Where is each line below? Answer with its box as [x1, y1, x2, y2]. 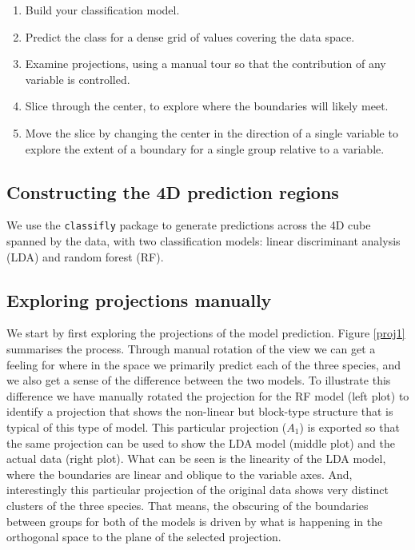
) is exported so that [299, 418, 400, 435]
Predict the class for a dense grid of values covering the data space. [25, 28, 355, 45]
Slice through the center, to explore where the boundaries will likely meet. [25, 98, 389, 114]
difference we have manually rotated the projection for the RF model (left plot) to [6, 387, 409, 404]
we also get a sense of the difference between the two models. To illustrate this [6, 372, 391, 389]
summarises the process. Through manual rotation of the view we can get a [6, 341, 376, 357]
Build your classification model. [25, 2, 180, 18]
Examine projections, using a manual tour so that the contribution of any [25, 55, 386, 72]
